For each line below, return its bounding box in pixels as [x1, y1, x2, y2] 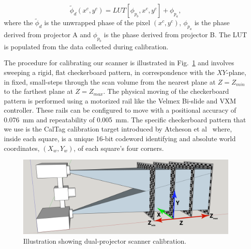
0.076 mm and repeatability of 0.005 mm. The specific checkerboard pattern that [4, 114, 246, 124]
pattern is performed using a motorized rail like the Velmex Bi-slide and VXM [4, 95, 236, 105]
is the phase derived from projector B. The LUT [103, 29, 247, 39]
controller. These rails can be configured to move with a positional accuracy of [4, 105, 236, 115]
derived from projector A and [4, 29, 91, 39]
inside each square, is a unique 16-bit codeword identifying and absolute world [4, 133, 236, 144]
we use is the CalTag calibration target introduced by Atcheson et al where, [4, 124, 232, 134]
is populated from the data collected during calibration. [4, 41, 169, 51]
